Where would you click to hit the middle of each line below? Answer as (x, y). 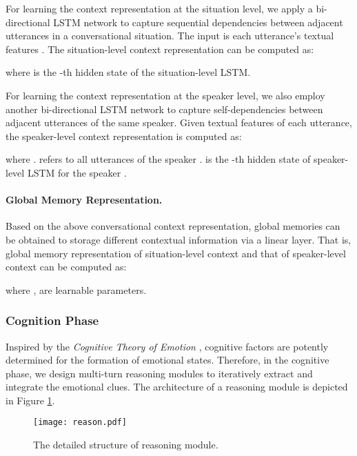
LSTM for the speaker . (77, 172)
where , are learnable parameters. (76, 289)
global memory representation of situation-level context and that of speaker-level (176, 253)
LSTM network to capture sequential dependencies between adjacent (198, 22)
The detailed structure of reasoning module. (126, 445)
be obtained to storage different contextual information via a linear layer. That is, (178, 239)
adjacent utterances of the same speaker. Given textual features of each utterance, (179, 122)
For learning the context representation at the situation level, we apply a (159, 8)
